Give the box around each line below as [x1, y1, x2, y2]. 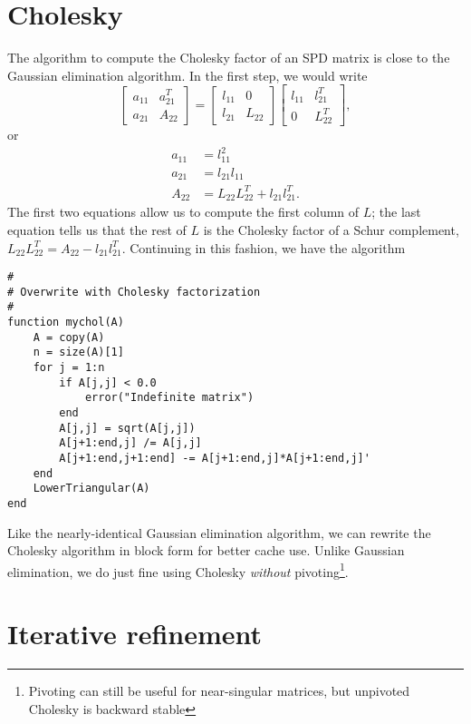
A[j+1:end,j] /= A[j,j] [59, 436, 202, 450]
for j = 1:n [33, 361, 105, 375]
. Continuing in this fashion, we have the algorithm [121, 238, 406, 257]
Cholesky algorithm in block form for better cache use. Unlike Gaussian [7, 541, 405, 560]
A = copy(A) [33, 330, 105, 344]
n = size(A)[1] [33, 346, 124, 359]
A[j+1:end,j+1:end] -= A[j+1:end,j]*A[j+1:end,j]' [59, 451, 370, 465]
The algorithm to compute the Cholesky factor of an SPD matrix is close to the [7, 48, 450, 67]
